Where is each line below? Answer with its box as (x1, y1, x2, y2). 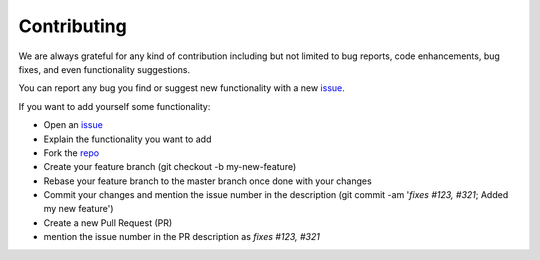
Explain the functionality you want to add (43, 133, 212, 145)
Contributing (18, 15, 127, 37)
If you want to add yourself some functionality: (18, 100, 211, 112)
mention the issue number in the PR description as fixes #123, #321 (43, 231, 320, 243)
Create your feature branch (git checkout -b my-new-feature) (43, 161, 297, 173)
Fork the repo (43, 146, 100, 159)
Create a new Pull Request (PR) (43, 216, 173, 229)
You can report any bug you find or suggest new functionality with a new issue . (18, 82, 345, 94)
